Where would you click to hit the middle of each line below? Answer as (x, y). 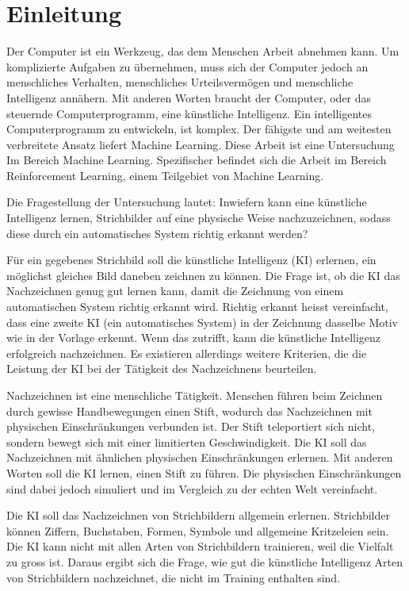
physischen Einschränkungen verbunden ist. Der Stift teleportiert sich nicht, (191, 426)
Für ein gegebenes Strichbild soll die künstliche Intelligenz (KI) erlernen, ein (191, 260)
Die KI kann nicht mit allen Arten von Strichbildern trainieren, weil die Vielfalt (200, 546)
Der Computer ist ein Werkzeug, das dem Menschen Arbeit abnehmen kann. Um (203, 51)
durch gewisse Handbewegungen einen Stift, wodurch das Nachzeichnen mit (189, 411)
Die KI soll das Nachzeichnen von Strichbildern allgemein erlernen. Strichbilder (198, 515)
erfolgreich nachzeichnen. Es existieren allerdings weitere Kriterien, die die (187, 353)
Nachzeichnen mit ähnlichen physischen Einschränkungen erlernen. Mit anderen (200, 457)
